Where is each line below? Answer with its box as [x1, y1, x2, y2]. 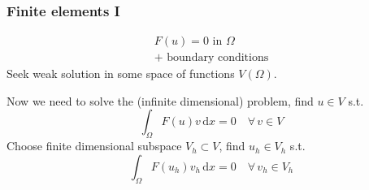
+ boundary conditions [154, 52, 269, 64]
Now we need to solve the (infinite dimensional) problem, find [7, 92, 314, 109]
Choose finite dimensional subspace [7, 137, 182, 154]
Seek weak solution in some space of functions [7, 65, 235, 82]
